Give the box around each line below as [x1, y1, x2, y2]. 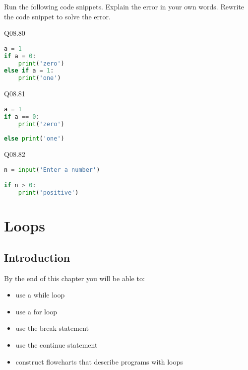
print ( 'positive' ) [18, 189, 79, 197]
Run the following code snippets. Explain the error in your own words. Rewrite [4, 1, 245, 11]
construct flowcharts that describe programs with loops [15, 356, 183, 367]
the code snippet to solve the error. [4, 11, 111, 21]
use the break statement [15, 323, 89, 333]
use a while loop [15, 290, 65, 300]
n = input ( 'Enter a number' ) [4, 166, 100, 173]
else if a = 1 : [4, 67, 54, 74]
